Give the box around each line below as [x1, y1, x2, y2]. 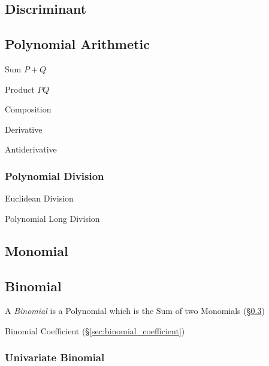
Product [5, 83, 35, 95]
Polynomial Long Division [5, 212, 100, 224]
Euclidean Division [5, 192, 74, 205]
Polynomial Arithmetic [5, 35, 150, 53]
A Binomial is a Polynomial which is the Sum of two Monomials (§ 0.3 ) [5, 304, 265, 317]
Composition [5, 103, 52, 115]
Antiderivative [5, 143, 57, 155]
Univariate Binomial [5, 350, 105, 365]
